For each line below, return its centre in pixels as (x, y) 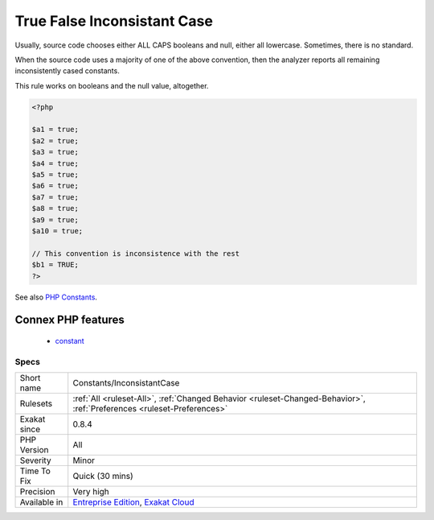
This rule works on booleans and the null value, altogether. (112, 85)
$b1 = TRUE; (55, 265)
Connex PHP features (70, 320)
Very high (91, 492)
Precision (37, 492)
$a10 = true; (57, 231)
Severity (35, 460)
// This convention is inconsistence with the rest (136, 253)
